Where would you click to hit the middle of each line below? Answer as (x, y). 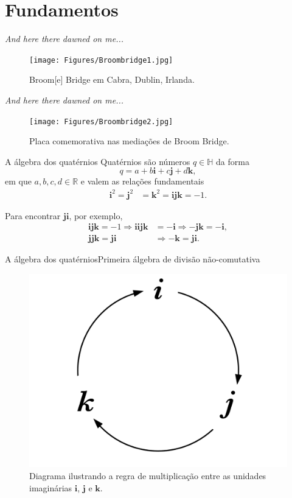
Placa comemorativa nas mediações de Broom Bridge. (129, 141)
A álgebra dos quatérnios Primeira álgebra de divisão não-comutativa (133, 259)
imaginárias (51, 487)
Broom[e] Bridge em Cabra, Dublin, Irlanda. (112, 79)
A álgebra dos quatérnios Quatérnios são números (98, 161)
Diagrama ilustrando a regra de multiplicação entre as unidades (148, 475)
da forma (233, 161)
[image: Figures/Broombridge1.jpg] (101, 60)
